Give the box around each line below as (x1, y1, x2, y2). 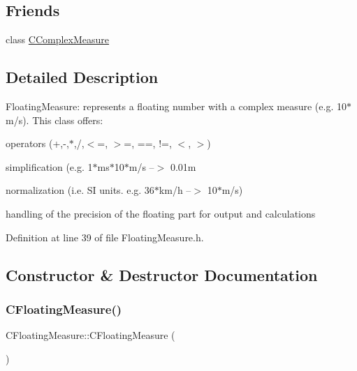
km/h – (159, 183, 191, 197)
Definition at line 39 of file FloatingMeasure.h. (6, 229, 204, 244)
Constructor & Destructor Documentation (6, 264, 318, 285)
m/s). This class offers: (6, 112, 103, 127)
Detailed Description (6, 66, 159, 88)
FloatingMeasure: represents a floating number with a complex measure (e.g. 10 (6, 99, 347, 113)
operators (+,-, (6, 136, 69, 151)
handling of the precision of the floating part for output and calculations (6, 206, 316, 220)
